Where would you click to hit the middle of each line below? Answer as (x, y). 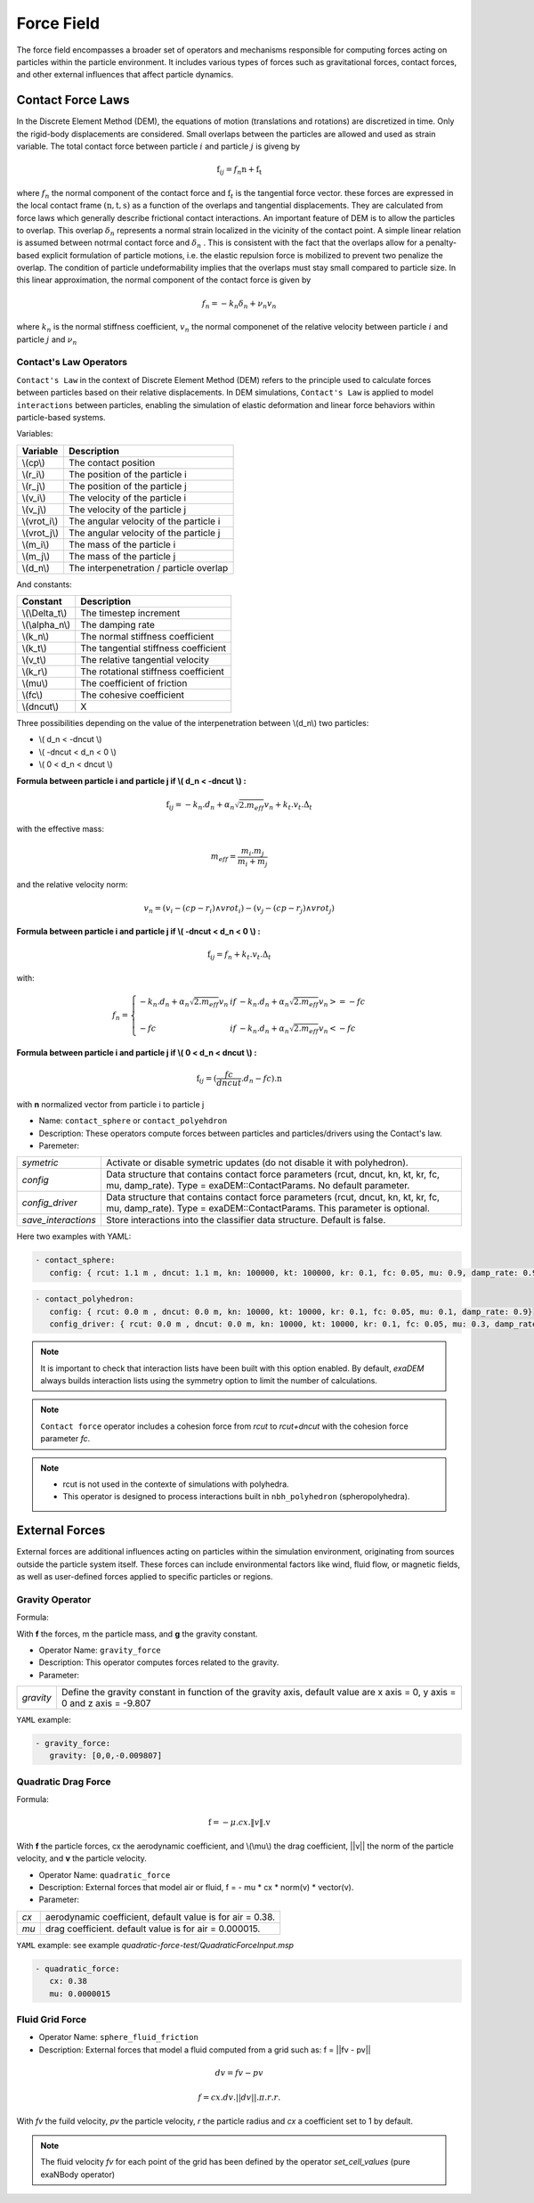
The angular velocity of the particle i (144, 521)
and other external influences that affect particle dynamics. (125, 75)
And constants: (44, 584)
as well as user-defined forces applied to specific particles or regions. (145, 1576)
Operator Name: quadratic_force (105, 1874)
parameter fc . (65, 1439)
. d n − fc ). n (261, 1080)
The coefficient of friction (134, 683)
